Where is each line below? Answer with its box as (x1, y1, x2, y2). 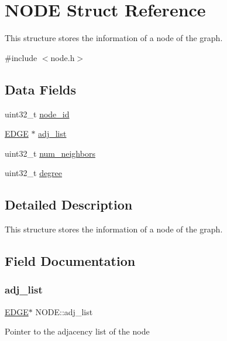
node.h (50, 51, 75, 63)
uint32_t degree (5, 167, 63, 179)
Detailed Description (5, 195, 133, 214)
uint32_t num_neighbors (5, 147, 95, 159)
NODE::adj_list (35, 305, 93, 318)
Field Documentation (5, 252, 136, 270)
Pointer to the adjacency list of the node (5, 325, 150, 337)
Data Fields (5, 80, 77, 98)
